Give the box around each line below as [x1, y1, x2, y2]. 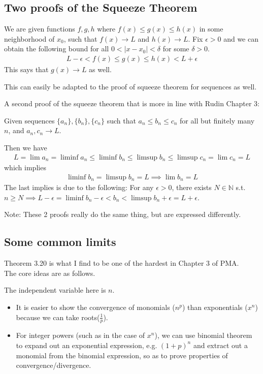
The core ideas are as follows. [4, 267, 95, 278]
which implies [4, 162, 46, 173]
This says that [4, 64, 49, 75]
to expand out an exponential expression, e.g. [16, 339, 157, 350]
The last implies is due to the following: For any [4, 182, 154, 193]
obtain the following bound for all [4, 43, 109, 54]
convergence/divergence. [16, 360, 91, 370]
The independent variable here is [4, 285, 106, 295]
